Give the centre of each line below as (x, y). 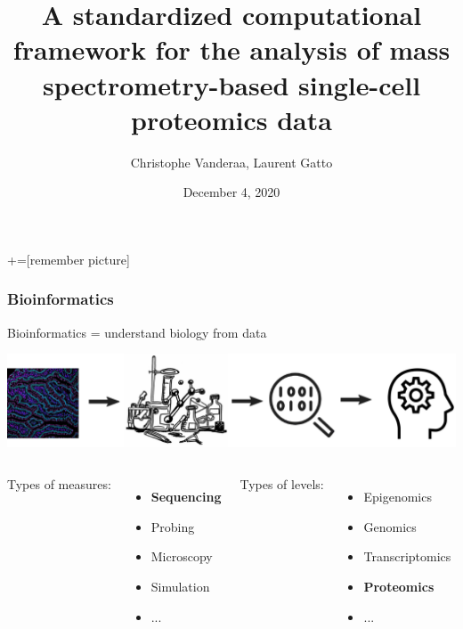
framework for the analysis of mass (231, 49)
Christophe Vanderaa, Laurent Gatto (231, 162)
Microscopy (182, 556)
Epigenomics (398, 497)
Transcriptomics (407, 556)
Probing (173, 526)
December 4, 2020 (231, 192)
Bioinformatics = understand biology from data (137, 332)
